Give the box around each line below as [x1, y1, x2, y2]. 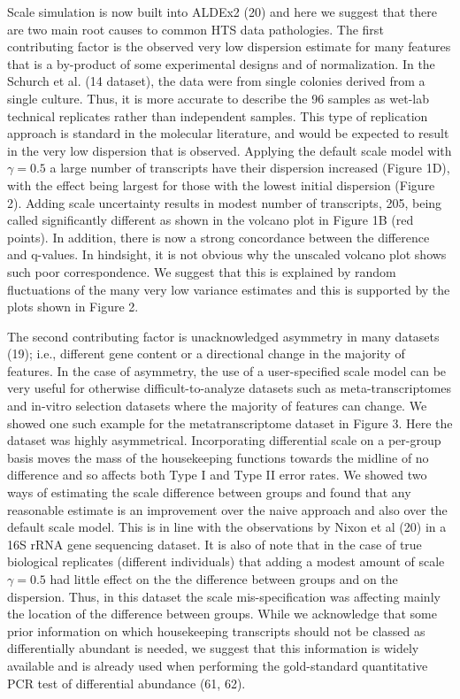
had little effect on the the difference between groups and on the [50, 570, 398, 588]
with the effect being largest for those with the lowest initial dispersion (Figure [7, 175, 435, 194]
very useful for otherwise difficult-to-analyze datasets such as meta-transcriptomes [7, 379, 452, 397]
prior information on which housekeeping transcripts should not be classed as [7, 621, 425, 640]
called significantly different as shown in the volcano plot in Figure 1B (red [7, 211, 414, 229]
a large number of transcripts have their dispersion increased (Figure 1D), [50, 158, 450, 177]
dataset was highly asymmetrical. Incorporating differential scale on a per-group [7, 431, 441, 449]
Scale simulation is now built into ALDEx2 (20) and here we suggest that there [7, 3, 437, 20]
